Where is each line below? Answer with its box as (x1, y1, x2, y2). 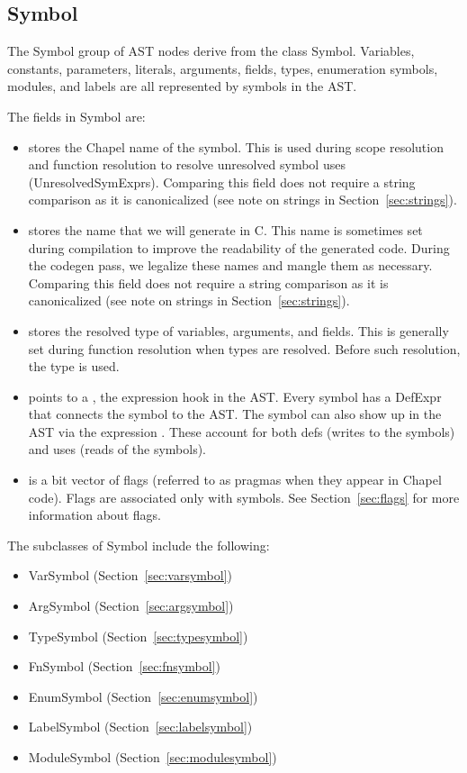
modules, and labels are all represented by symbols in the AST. (7, 77, 357, 95)
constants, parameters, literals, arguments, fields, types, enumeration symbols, (7, 59, 438, 77)
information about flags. (28, 505, 161, 524)
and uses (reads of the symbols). (28, 440, 206, 459)
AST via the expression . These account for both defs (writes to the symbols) (28, 422, 455, 441)
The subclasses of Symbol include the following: (7, 535, 270, 554)
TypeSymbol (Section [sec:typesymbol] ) (28, 626, 248, 645)
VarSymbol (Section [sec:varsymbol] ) (28, 566, 233, 585)
